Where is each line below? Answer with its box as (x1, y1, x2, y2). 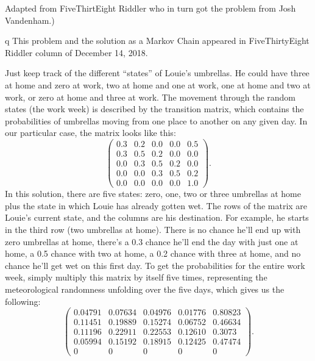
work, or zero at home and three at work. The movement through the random (5, 90, 296, 103)
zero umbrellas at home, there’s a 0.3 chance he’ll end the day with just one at (5, 235, 299, 248)
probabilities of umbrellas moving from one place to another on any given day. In (5, 114, 308, 127)
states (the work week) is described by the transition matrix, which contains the (5, 102, 304, 115)
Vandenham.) (5, 13, 55, 26)
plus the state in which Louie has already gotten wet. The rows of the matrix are (5, 199, 308, 212)
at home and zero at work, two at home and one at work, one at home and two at (5, 78, 311, 91)
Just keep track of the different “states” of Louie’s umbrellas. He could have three (5, 66, 310, 79)
